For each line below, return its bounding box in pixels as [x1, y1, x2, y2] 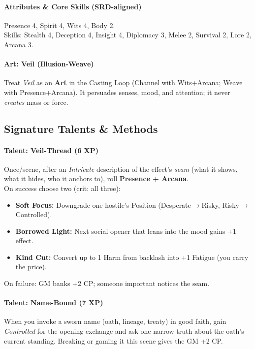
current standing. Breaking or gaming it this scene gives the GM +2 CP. [4, 335, 223, 346]
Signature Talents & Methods [4, 121, 158, 136]
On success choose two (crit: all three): [4, 183, 121, 193]
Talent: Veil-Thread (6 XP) [4, 145, 98, 155]
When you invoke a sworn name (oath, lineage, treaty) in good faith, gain [4, 316, 226, 326]
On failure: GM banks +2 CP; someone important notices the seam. [4, 278, 210, 288]
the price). [15, 261, 47, 272]
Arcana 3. [4, 39, 33, 49]
